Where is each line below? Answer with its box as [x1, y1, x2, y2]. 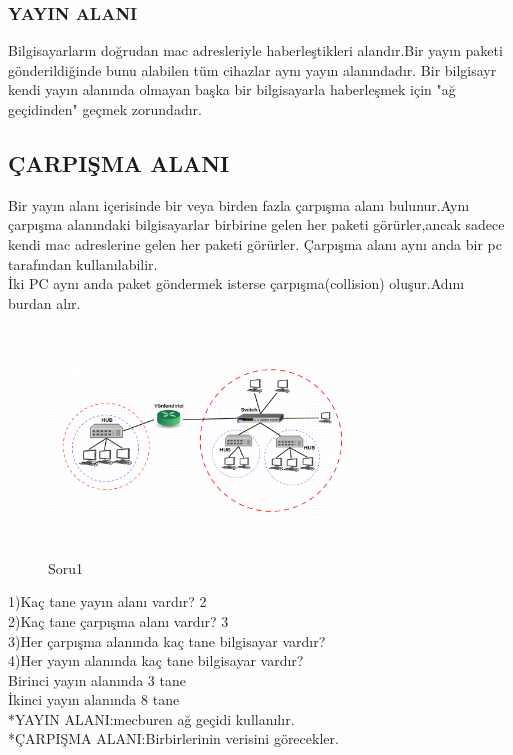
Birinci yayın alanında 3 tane [8, 669, 186, 690]
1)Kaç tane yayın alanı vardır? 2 [8, 591, 207, 612]
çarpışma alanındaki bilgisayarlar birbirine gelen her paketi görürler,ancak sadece [8, 214, 505, 235]
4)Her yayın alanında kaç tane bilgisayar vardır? [8, 650, 304, 671]
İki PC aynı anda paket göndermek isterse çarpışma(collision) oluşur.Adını [8, 273, 465, 294]
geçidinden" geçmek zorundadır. [8, 99, 202, 119]
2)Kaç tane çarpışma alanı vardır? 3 [8, 610, 229, 631]
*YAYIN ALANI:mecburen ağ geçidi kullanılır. [8, 708, 295, 729]
